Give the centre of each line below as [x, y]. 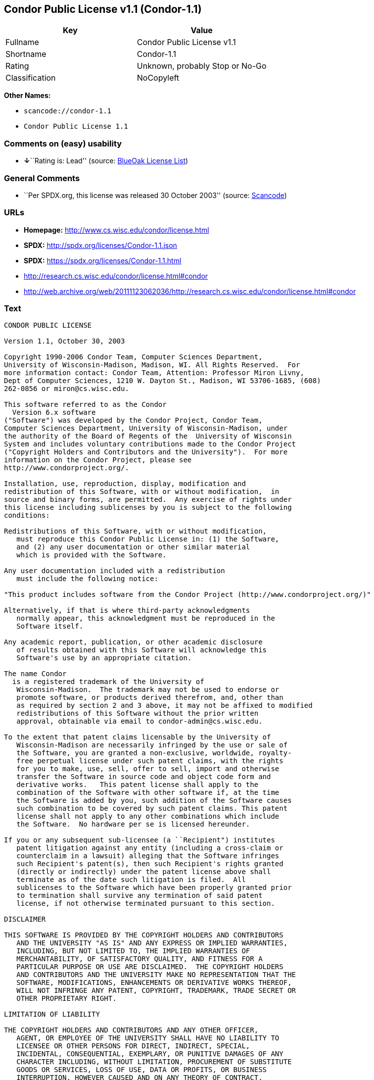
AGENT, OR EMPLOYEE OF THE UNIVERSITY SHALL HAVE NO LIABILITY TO [148, 1038]
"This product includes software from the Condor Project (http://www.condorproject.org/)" [187, 595]
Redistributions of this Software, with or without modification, [136, 531]
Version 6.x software [54, 413]
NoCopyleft [158, 78]
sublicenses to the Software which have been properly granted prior [154, 888]
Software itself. [50, 626]
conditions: [27, 515]
